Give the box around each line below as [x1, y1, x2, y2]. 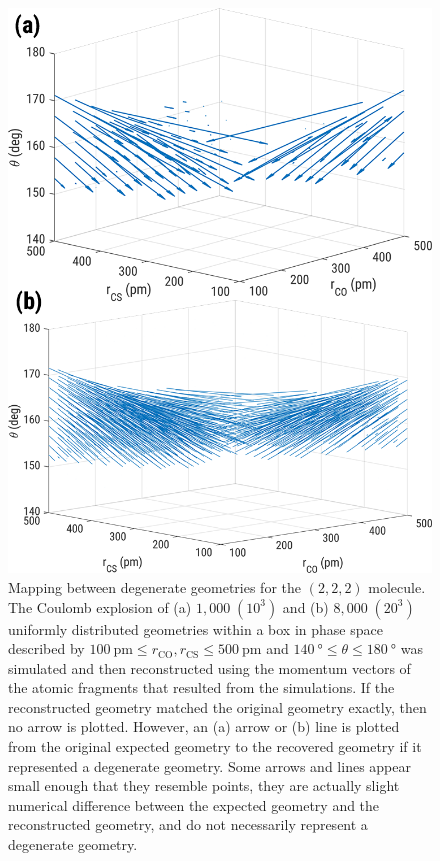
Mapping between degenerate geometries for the [8, 576, 302, 597]
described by [8, 638, 85, 659]
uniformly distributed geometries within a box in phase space [8, 618, 383, 639]
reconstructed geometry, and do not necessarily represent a [8, 814, 368, 835]
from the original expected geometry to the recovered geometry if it [8, 736, 422, 757]
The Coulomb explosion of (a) [8, 596, 192, 617]
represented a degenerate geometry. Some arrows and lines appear [8, 755, 411, 776]
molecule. [368, 576, 426, 597]
